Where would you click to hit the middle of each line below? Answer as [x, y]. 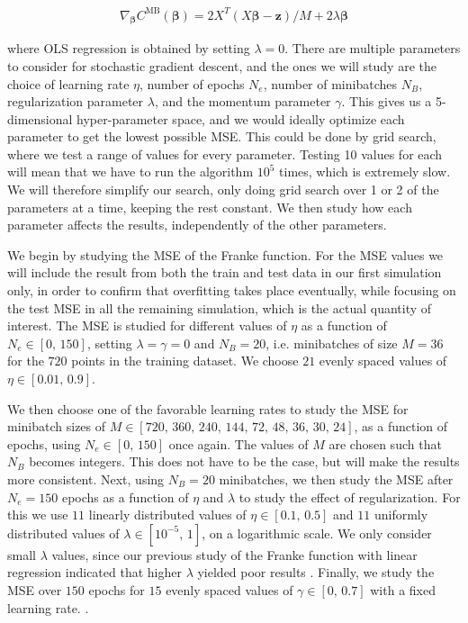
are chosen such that [385, 443]
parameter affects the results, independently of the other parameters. [197, 225]
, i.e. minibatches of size [332, 343]
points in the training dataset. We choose [185, 361]
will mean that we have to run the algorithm [130, 172]
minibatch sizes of [57, 426]
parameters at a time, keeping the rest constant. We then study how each [210, 207]
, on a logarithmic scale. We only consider [317, 533]
